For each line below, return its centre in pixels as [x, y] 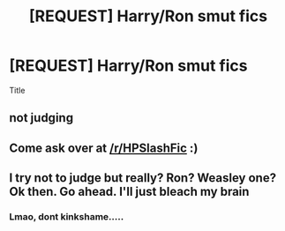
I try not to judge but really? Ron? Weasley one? [142, 178]
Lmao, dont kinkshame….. [67, 217]
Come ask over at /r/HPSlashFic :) [104, 148]
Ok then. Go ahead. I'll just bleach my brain [129, 192]
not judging [41, 118]
